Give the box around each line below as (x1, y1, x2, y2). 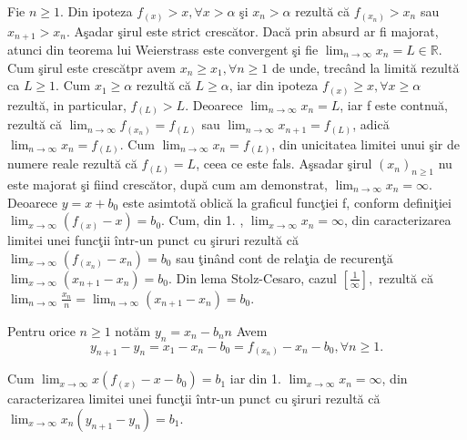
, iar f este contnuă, (340, 95, 449, 114)
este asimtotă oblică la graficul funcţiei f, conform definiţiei (122, 192, 452, 211)
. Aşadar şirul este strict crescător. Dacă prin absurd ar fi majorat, (66, 21, 439, 40)
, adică (352, 115, 390, 134)
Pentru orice (7, 321, 76, 340)
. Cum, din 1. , (161, 210, 244, 230)
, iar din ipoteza (228, 76, 319, 95)
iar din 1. (229, 369, 281, 388)
